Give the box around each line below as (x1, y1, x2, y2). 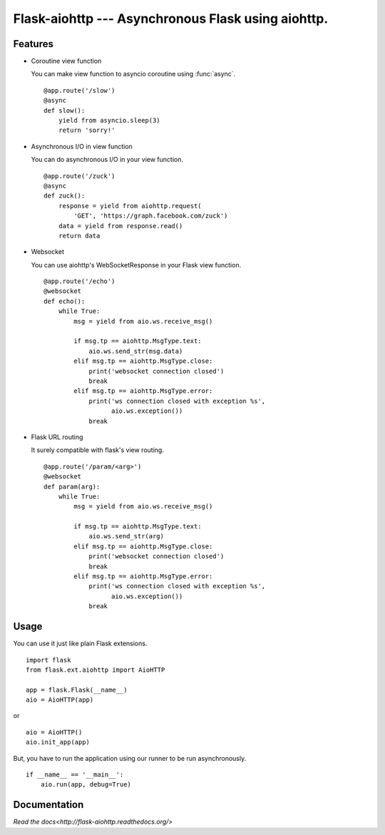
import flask (26, 656, 71, 664)
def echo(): (43, 297, 86, 305)
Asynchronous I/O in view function (31, 142, 133, 150)
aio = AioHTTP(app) (26, 696, 94, 704)
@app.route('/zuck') (43, 172, 115, 180)
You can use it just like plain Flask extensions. (13, 639, 148, 648)
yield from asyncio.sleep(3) (58, 116, 160, 125)
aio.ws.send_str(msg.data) (88, 347, 183, 355)
